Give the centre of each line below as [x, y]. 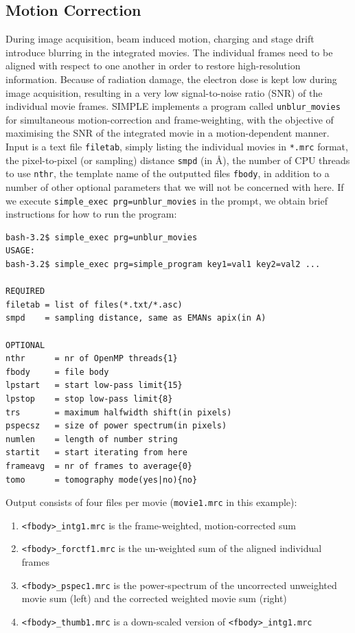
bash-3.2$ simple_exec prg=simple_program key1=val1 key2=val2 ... [163, 265]
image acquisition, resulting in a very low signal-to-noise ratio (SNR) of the [164, 92]
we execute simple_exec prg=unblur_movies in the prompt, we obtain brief [167, 200]
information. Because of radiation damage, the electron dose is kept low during [171, 79]
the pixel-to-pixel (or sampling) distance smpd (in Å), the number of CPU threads [178, 160]
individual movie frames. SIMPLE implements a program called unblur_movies [173, 106]
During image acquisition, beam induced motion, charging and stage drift [160, 39]
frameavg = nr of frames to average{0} [99, 466]
